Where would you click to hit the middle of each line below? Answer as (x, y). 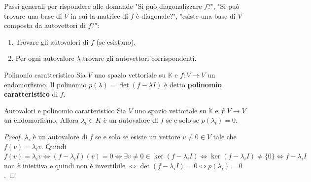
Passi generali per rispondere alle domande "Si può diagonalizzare (103, 6)
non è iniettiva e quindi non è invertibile (65, 165)
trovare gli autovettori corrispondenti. (140, 58)
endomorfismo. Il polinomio (45, 84)
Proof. (13, 136)
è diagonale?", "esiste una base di (186, 15)
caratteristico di (31, 94)
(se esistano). (116, 41)
